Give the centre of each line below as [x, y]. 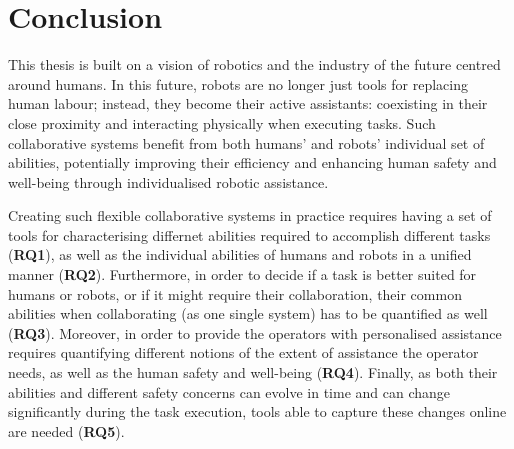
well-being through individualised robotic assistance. [168, 181]
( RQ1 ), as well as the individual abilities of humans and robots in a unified [240, 254]
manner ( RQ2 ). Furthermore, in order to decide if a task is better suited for [242, 274]
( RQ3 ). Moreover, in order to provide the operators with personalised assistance [255, 332]
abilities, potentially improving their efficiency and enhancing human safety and [252, 162]
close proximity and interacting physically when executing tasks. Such [222, 122]
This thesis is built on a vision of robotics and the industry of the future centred [254, 64]
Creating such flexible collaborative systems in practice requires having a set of [250, 215]
